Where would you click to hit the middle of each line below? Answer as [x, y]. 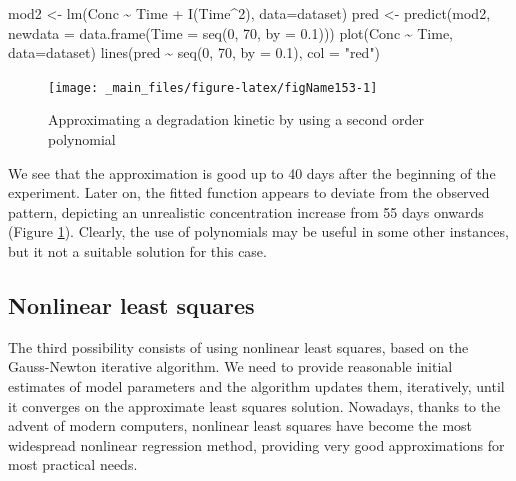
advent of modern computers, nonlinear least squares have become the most [240, 425]
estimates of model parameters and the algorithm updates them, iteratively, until [256, 385]
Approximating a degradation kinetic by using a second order [236, 119]
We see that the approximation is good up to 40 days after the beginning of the [252, 172]
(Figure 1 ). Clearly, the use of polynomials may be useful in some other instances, [258, 231]
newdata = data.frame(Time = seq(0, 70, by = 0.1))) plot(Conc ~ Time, [230, 32]
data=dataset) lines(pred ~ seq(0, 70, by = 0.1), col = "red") [194, 52]
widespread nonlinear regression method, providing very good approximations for [256, 444]
